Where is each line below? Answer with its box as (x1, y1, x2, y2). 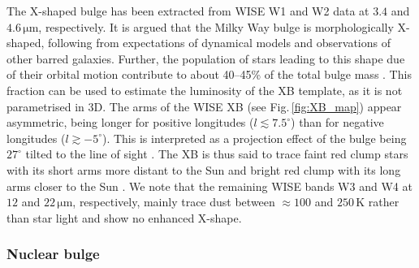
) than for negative (291, 114, 384, 131)
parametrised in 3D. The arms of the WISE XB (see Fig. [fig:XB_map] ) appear (6, 97, 402, 115)
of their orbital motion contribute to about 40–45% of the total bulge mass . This (6, 66, 412, 83)
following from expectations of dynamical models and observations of (48, 34, 391, 51)
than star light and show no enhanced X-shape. (6, 209, 242, 226)
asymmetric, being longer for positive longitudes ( (6, 114, 254, 131)
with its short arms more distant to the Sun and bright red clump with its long (6, 161, 401, 178)
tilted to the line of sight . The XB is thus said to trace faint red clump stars (25, 145, 408, 162)
